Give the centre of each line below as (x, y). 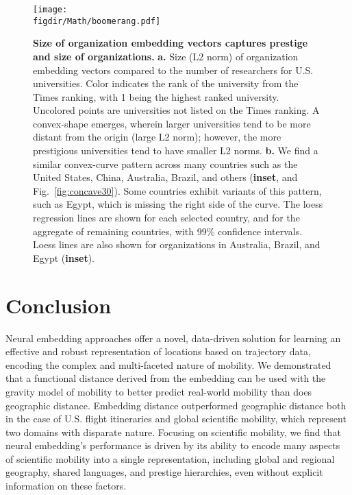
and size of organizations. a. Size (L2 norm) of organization (166, 56)
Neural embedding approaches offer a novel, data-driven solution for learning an (173, 338)
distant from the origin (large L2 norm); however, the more (157, 137)
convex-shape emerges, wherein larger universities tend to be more (172, 123)
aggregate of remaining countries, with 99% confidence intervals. (168, 231)
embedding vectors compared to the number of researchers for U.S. (173, 70)
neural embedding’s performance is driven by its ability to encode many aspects (173, 445)
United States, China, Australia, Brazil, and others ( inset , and (165, 177)
